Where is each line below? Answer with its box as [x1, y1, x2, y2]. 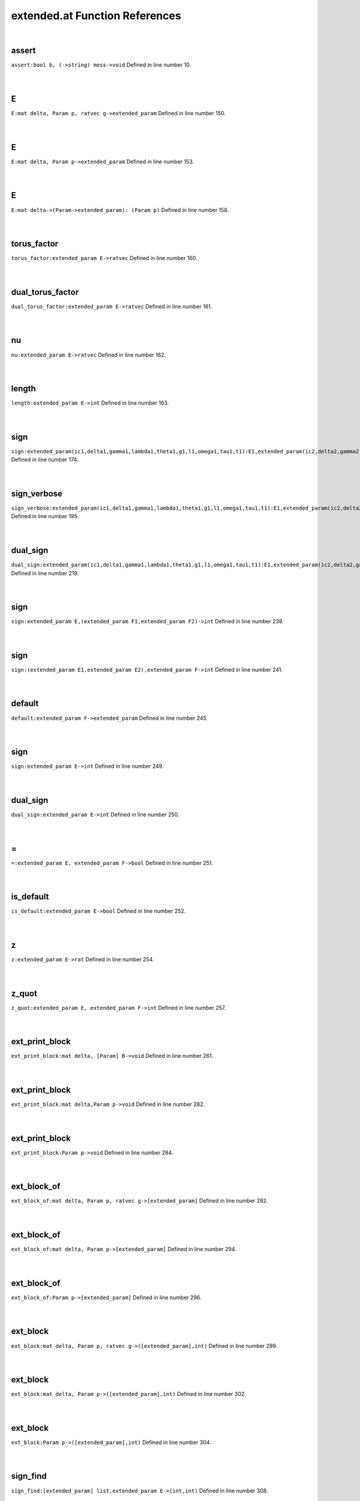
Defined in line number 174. [11, 456, 79, 464]
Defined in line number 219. [11, 569, 79, 576]
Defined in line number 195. [11, 513, 79, 520]
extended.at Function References [11, 9, 181, 22]
